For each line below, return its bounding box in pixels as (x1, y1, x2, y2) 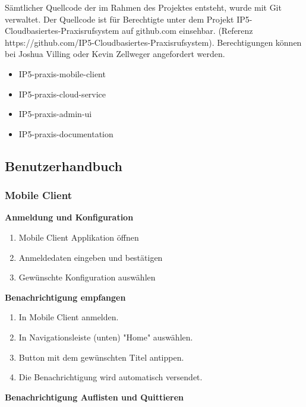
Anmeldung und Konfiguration (5, 211, 134, 223)
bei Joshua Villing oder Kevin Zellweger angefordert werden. (5, 48, 225, 60)
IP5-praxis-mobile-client (18, 67, 106, 80)
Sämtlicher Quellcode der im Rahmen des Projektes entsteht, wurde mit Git (5, 1, 282, 13)
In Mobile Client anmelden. (18, 311, 119, 323)
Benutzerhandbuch (5, 156, 122, 175)
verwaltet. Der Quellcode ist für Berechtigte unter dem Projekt (5, 12, 234, 25)
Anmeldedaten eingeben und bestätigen (18, 251, 163, 263)
